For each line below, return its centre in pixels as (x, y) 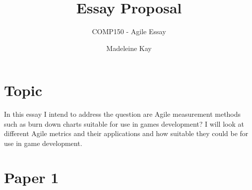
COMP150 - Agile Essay (129, 31)
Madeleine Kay (129, 48)
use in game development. (43, 143)
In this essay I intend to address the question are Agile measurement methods (123, 114)
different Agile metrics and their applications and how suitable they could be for (126, 133)
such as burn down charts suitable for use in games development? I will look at (124, 123)
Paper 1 (31, 177)
